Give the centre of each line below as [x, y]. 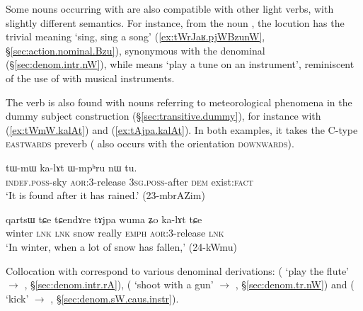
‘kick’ [17, 298]
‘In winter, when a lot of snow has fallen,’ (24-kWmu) [121, 246]
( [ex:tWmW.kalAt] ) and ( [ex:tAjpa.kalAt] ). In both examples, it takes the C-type [182, 129]
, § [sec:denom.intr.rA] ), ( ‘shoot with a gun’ [119, 284]
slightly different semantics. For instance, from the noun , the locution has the [175, 22]
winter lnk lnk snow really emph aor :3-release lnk [115, 233]
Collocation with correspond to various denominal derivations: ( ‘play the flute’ [177, 270]
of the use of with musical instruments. [90, 78]
